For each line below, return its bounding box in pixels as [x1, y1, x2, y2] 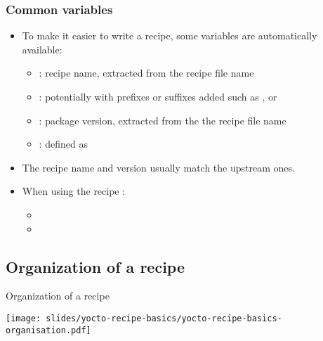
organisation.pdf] [6, 325, 91, 335]
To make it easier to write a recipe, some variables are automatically [22, 28, 317, 43]
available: [22, 41, 62, 56]
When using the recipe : [22, 184, 126, 198]
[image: [6, 313, 41, 323]
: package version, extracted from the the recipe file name [39, 112, 286, 127]
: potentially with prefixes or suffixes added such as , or [39, 89, 277, 103]
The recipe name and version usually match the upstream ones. [22, 160, 295, 174]
